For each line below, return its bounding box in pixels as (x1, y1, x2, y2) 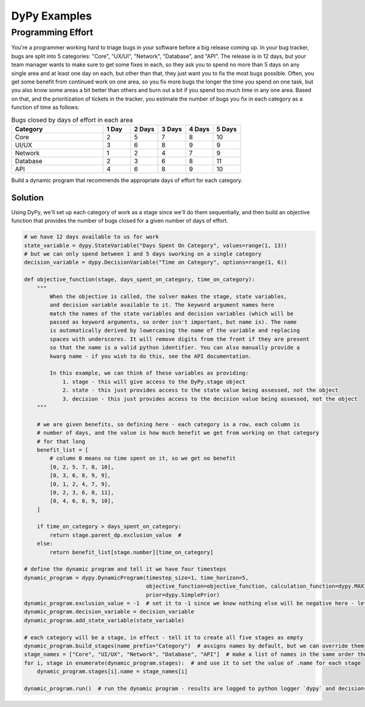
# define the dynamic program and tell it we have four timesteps (24, 566, 226, 572)
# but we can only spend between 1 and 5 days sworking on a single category (24, 250, 262, 257)
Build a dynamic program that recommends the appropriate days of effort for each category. (11, 177, 243, 184)
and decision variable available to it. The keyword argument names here (49, 301, 275, 309)
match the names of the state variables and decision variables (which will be (49, 310, 294, 317)
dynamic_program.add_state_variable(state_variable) (24, 617, 185, 624)
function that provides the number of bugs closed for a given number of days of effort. (11, 217, 228, 225)
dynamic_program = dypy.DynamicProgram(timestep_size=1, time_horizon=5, (24, 574, 249, 581)
